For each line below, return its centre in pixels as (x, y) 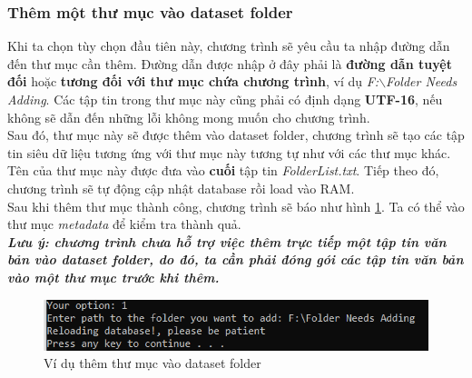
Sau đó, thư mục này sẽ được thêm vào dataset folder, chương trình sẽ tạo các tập (236, 135)
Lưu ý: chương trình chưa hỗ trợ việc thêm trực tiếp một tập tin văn (227, 241)
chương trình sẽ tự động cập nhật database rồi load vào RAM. (181, 188)
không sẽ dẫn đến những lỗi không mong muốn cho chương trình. (189, 117)
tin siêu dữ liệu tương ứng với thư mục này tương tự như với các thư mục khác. (229, 152)
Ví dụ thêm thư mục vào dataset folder (152, 363)
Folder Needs (422, 81)
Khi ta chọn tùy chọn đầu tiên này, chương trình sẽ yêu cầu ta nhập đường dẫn (229, 46)
